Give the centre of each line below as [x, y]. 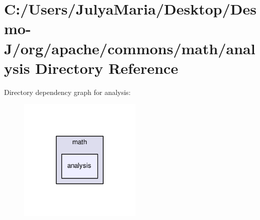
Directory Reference [107, 68]
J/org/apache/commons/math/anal [130, 48]
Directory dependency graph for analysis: [67, 92]
